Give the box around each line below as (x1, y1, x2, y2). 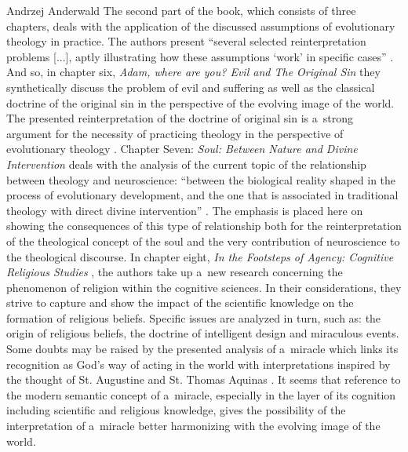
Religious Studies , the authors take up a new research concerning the (6, 264, 343, 280)
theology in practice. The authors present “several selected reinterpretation (6, 33, 366, 49)
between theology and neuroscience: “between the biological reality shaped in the (6, 171, 396, 188)
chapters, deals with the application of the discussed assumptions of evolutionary (6, 17, 395, 34)
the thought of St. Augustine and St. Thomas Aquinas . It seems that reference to (6, 371, 401, 388)
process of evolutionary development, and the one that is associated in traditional (6, 187, 399, 203)
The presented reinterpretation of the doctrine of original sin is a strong (6, 110, 353, 126)
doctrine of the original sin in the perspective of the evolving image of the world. (6, 94, 395, 111)
